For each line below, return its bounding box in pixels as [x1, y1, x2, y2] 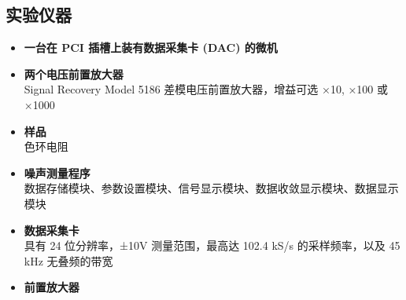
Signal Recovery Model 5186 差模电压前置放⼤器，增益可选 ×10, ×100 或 [24, 81, 389, 97]
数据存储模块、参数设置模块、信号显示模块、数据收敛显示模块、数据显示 [24, 180, 399, 196]
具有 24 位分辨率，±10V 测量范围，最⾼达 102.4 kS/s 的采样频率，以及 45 [24, 237, 400, 254]
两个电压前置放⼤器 [24, 65, 124, 82]
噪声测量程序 [24, 164, 90, 181]
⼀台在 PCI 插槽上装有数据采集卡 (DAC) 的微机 [24, 39, 278, 56]
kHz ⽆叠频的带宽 [24, 252, 113, 269]
